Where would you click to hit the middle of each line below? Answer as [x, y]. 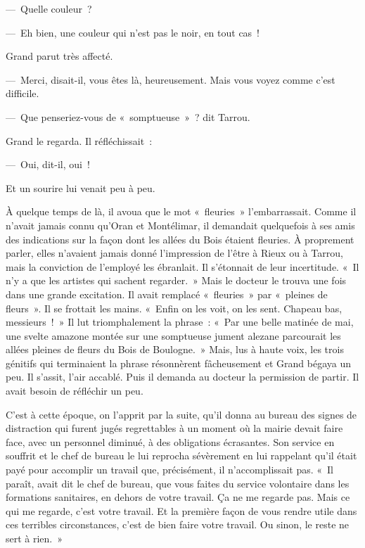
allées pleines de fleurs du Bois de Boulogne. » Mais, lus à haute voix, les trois [175, 349]
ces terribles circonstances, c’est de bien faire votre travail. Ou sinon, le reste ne [178, 524]
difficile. [23, 93]
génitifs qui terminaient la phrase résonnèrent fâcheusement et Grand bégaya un [178, 363]
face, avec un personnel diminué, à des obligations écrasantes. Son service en [170, 441]
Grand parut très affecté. [59, 56]
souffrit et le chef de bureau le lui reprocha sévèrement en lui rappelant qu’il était [181, 455]
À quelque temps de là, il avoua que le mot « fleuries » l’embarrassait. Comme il [181, 211]
